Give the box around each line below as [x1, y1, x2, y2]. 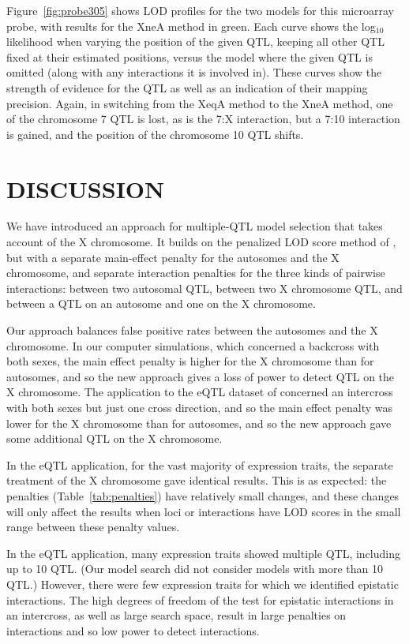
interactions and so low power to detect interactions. [6, 622, 260, 638]
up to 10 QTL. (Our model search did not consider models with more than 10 [6, 560, 383, 577]
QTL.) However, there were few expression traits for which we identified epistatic [6, 575, 399, 592]
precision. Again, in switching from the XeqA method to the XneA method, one [6, 95, 393, 111]
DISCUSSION [6, 172, 165, 204]
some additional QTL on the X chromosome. [6, 430, 223, 447]
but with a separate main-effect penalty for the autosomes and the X [6, 249, 340, 265]
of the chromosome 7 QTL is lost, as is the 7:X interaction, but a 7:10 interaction [6, 110, 400, 127]
